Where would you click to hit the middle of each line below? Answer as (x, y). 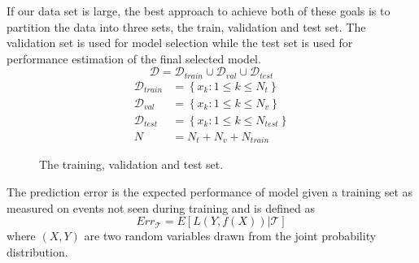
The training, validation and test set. (131, 164)
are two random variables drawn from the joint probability (230, 236)
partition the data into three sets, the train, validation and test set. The (186, 26)
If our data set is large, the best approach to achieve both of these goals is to (199, 11)
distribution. (37, 251)
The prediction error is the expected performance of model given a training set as (210, 192)
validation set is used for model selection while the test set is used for (180, 43)
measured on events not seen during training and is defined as (161, 207)
